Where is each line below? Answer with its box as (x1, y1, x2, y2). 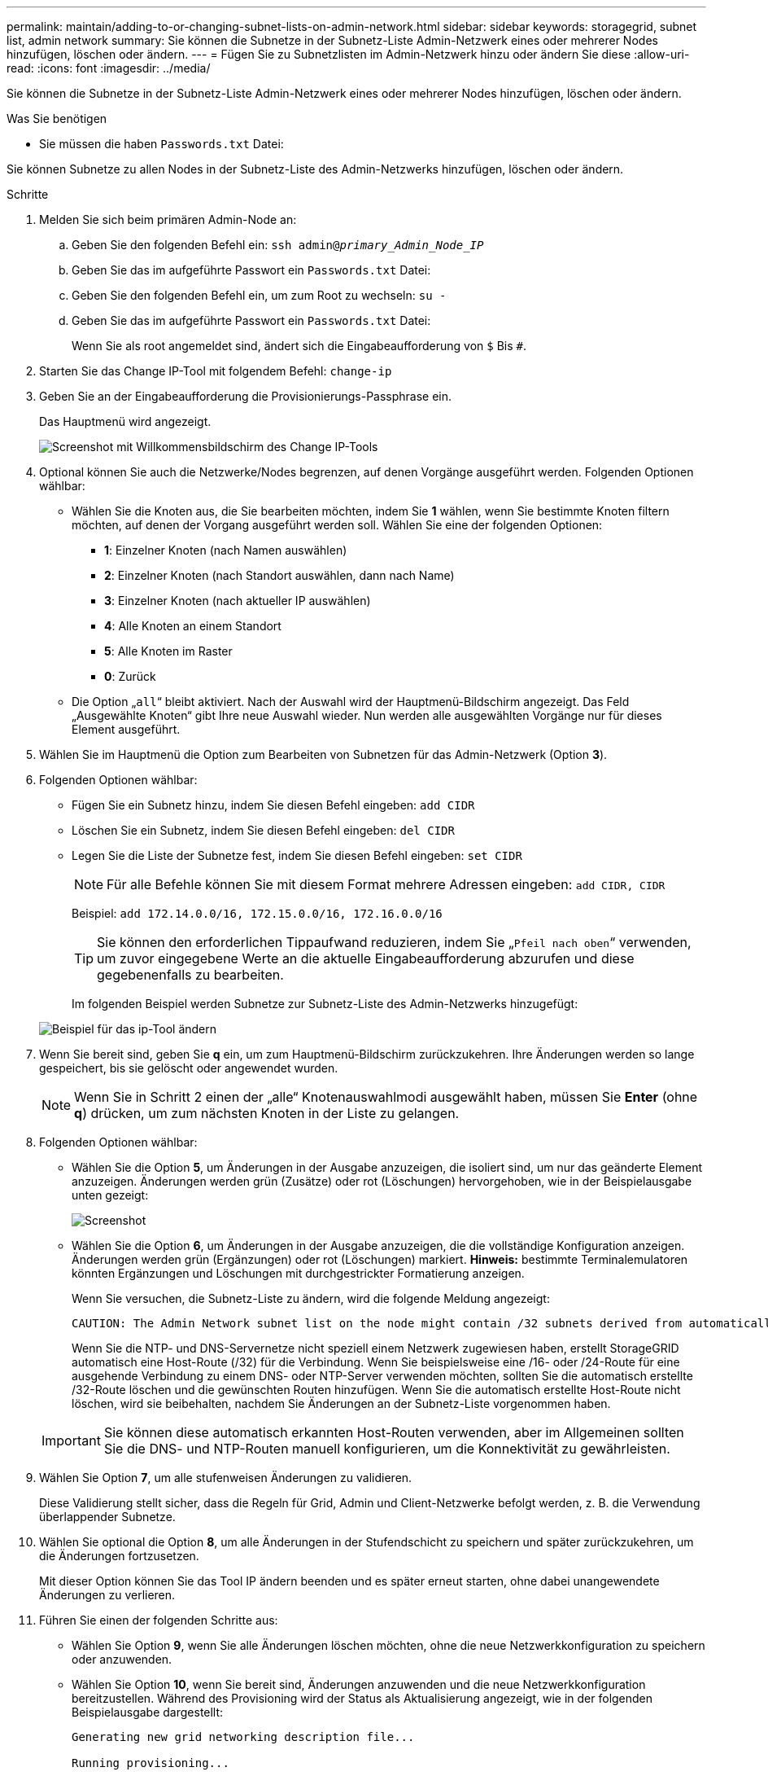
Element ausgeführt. (72, 722, 181, 736)
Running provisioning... (72, 1756, 229, 1769)
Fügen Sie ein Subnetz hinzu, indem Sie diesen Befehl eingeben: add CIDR (72, 798, 475, 812)
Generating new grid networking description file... (72, 1730, 415, 1743)
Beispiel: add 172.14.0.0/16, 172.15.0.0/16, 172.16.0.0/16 (72, 906, 443, 920)
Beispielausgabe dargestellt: (72, 1705, 224, 1719)
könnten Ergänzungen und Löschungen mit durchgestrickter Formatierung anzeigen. (72, 1266, 525, 1280)
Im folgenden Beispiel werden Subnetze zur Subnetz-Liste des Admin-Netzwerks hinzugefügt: (72, 997, 578, 1011)
